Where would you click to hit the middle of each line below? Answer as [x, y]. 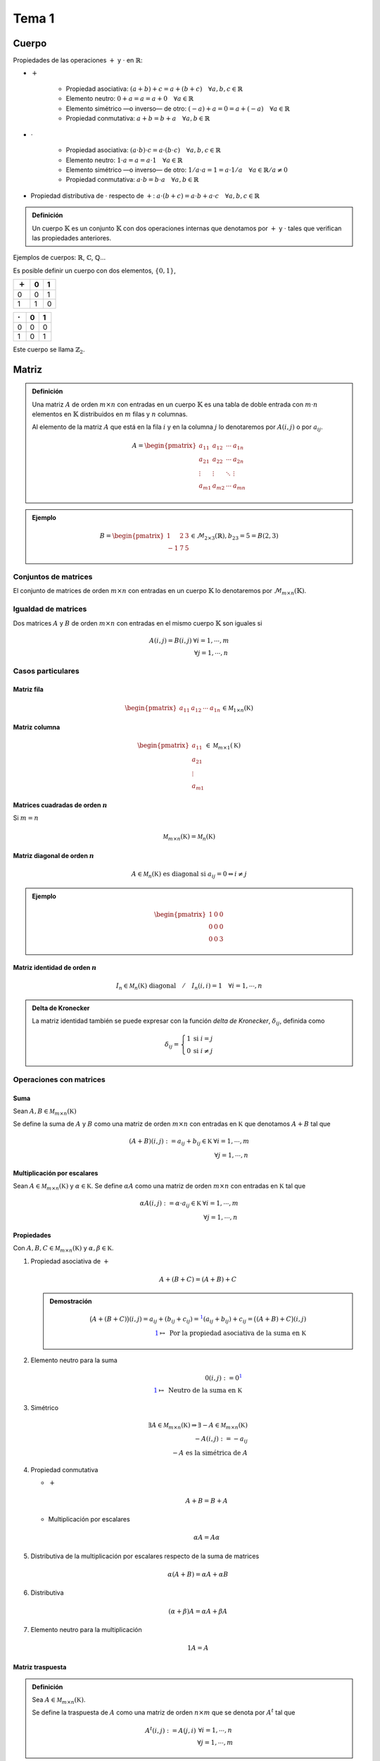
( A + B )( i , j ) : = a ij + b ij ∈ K [171, 1143]
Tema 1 [34, 18]
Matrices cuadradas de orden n [60, 805]
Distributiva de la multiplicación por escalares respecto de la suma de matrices [145, 1556]
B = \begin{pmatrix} [132, 536]
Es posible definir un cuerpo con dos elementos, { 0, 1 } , [94, 270]
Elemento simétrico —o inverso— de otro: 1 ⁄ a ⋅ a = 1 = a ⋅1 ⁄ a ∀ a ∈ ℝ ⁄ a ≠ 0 [177, 170]
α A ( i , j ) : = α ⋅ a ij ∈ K [171, 1205]
